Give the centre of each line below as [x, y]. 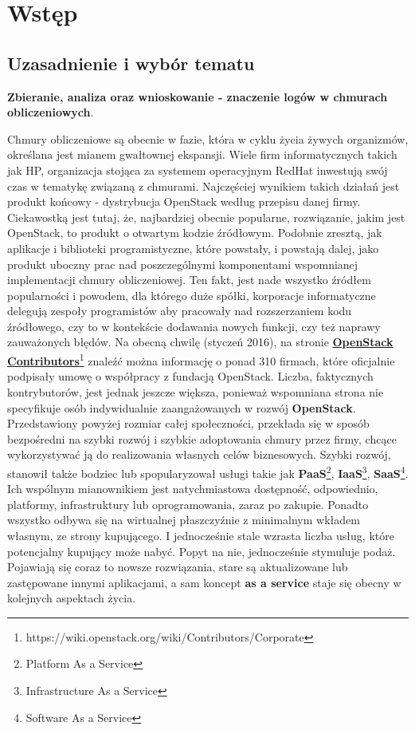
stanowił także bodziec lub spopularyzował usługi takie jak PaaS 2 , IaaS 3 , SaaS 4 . [208, 472]
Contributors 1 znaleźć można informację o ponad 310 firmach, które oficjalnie [201, 359]
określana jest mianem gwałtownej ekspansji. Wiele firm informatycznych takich [202, 154]
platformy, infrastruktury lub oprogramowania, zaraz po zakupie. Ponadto [188, 504]
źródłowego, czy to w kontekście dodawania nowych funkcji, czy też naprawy [194, 326]
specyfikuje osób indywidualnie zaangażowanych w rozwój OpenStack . [182, 407]
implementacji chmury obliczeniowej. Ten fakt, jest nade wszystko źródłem [189, 280]
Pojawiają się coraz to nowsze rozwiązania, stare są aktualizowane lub [178, 567]
